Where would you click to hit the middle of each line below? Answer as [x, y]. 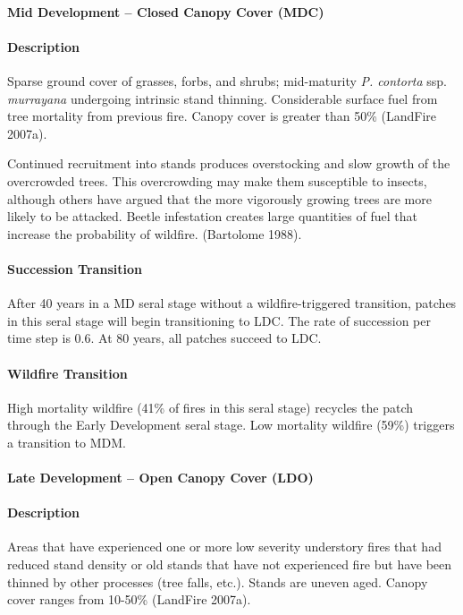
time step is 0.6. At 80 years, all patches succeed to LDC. [164, 338]
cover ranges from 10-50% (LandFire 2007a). [129, 599]
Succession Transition [75, 268]
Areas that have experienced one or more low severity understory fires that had [224, 547]
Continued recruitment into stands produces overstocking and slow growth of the [229, 163]
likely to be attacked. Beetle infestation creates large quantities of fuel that [212, 216]
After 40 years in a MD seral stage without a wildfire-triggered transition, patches [232, 303]
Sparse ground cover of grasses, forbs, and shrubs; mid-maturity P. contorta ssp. [227, 80]
